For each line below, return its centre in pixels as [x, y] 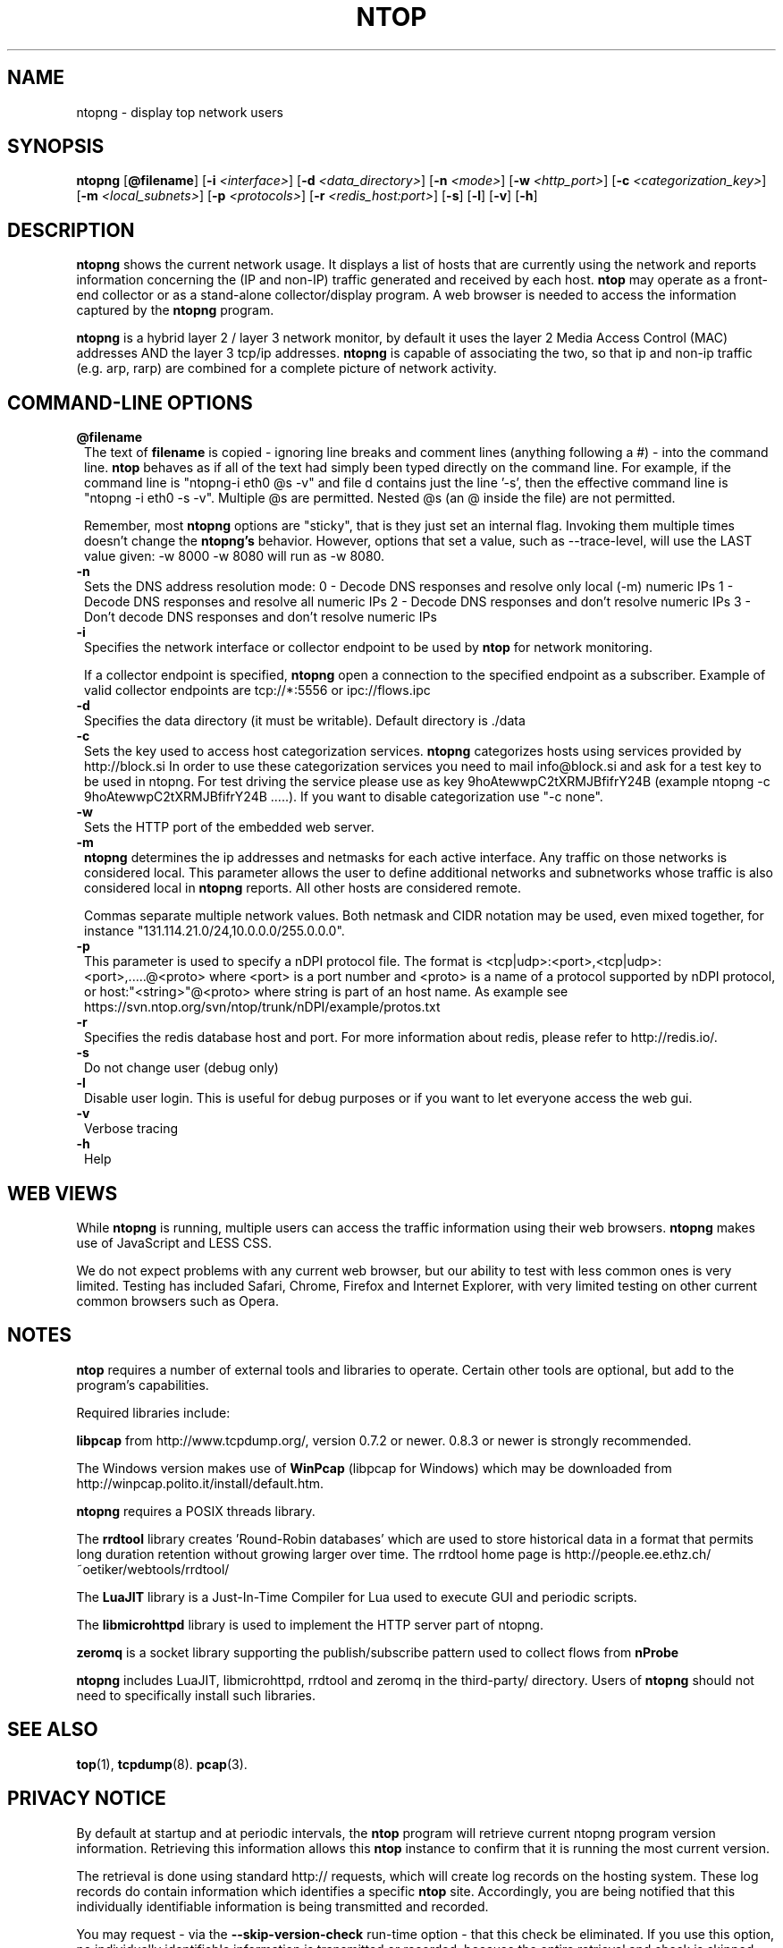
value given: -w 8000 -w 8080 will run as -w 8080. [235, 556]
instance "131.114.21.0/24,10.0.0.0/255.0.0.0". [215, 931]
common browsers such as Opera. [177, 1300]
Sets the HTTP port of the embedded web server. [229, 827]
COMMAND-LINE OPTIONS [130, 402]
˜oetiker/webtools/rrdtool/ [153, 1569]
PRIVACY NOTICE [87, 1799]
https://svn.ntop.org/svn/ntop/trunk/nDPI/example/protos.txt [262, 1007]
